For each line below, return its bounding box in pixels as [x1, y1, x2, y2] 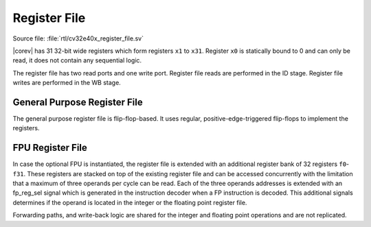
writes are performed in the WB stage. [12, 79, 122, 87]
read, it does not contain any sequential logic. [12, 56, 142, 64]
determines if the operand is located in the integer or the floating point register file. [12, 198, 247, 206]
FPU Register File [12, 142, 87, 154]
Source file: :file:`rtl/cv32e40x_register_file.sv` [12, 34, 144, 43]
